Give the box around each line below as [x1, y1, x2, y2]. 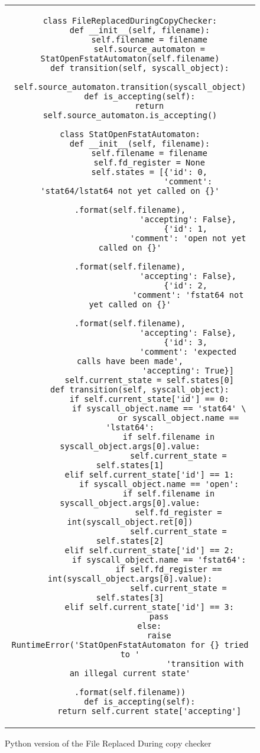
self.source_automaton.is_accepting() [43, 111, 217, 120]
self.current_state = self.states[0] [64, 375, 234, 385]
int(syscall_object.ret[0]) [67, 517, 193, 527]
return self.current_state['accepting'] [57, 706, 242, 716]
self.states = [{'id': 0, [91, 167, 207, 177]
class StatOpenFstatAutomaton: [60, 129, 200, 139]
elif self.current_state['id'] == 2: [64, 546, 234, 555]
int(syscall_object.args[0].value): [47, 574, 213, 583]
